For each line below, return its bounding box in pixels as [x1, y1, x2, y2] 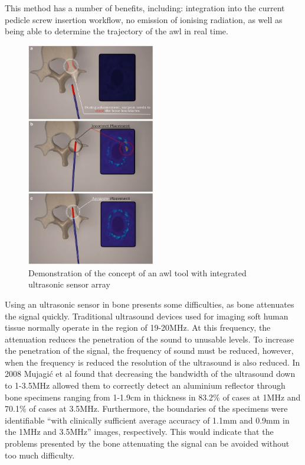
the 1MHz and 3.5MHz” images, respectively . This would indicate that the [5, 425, 274, 438]
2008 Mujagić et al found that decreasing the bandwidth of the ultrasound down [5, 367, 296, 380]
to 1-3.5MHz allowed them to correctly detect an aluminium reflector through [5, 379, 286, 392]
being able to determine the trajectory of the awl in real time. [5, 25, 228, 37]
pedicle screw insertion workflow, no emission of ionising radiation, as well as [5, 13, 283, 25]
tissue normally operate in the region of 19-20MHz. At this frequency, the [5, 321, 271, 334]
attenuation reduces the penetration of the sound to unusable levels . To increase [5, 332, 294, 345]
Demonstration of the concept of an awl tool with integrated [28, 266, 247, 279]
